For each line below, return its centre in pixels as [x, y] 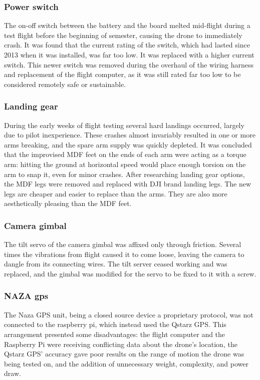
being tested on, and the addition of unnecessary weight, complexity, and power [126, 363]
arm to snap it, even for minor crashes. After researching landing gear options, [124, 174]
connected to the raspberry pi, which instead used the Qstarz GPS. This [115, 324]
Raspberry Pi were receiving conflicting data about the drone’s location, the [121, 344]
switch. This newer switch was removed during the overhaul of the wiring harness [129, 64]
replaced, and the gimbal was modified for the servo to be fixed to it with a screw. [130, 273]
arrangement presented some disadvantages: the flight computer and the [115, 334]
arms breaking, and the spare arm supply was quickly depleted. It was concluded [128, 144]
